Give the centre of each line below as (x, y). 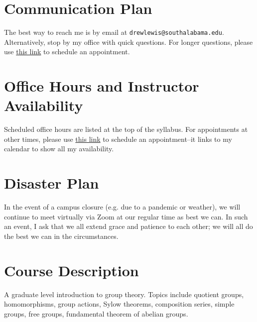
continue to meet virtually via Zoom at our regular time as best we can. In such (126, 216)
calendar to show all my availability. (59, 149)
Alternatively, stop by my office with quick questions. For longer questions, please (128, 42)
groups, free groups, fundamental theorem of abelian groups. (96, 313)
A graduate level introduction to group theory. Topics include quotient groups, (124, 294)
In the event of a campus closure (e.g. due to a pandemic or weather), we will (122, 207)
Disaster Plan (52, 183)
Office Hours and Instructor (102, 86)
